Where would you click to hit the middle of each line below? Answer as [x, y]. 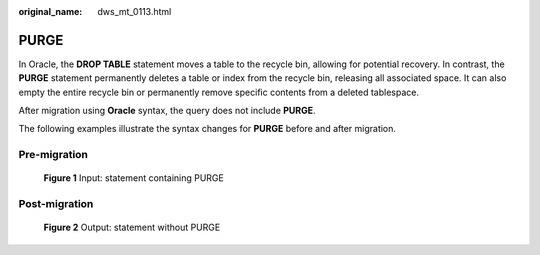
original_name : [50, 11]
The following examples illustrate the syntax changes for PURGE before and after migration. [207, 129]
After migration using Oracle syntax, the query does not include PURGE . [167, 111]
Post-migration [56, 204]
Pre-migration [53, 155]
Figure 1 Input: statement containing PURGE [133, 178]
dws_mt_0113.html [134, 11]
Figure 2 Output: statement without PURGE [132, 227]
